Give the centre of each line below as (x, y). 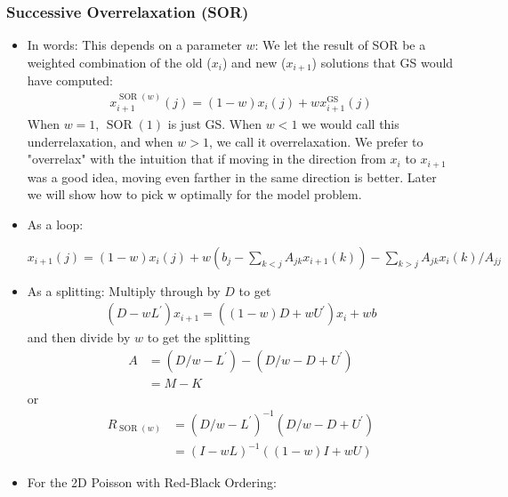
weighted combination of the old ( (119, 62)
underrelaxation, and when (100, 141)
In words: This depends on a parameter (134, 45)
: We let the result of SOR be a (340, 45)
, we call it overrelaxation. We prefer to (316, 141)
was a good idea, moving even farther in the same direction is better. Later (232, 176)
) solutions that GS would (383, 62)
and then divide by (79, 337)
